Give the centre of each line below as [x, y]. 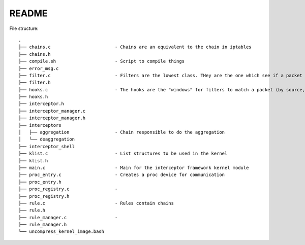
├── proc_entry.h [40, 182]
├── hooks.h [33, 97]
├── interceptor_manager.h [52, 118]
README [28, 13]
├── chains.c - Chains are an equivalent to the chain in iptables [135, 47]
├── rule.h [32, 210]
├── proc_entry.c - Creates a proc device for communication [122, 175]
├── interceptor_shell [47, 146]
